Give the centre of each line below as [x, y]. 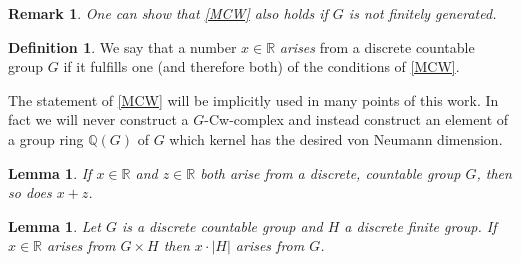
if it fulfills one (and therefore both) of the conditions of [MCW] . [261, 66]
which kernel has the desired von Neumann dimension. [336, 138]
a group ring [46, 138]
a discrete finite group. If [420, 225]
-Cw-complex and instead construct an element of [356, 119]
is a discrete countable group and [222, 225]
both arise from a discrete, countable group [330, 172]
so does [30, 192]
